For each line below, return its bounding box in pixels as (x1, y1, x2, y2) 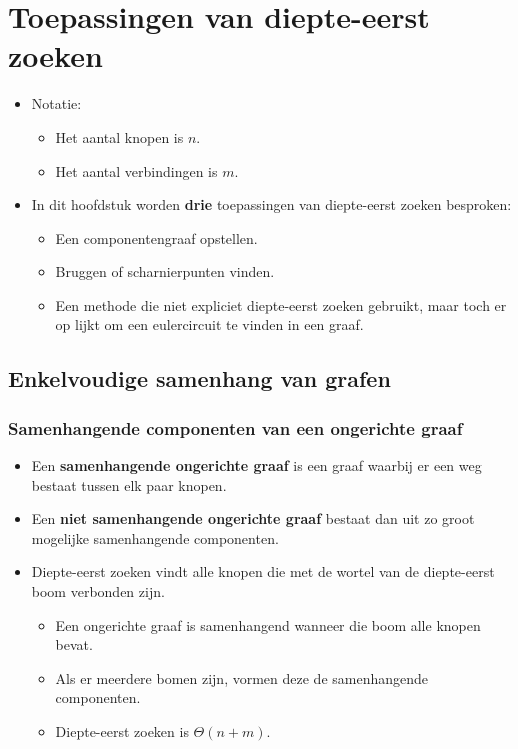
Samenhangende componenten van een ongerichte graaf (8, 415, 463, 440)
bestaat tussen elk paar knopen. (31, 474, 227, 495)
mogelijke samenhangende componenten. (31, 527, 279, 548)
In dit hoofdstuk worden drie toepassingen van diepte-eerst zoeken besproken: (31, 194, 512, 215)
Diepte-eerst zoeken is (55, 721, 189, 741)
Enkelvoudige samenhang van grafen (8, 363, 391, 394)
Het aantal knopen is (55, 126, 184, 147)
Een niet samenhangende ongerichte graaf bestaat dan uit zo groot (31, 508, 475, 529)
